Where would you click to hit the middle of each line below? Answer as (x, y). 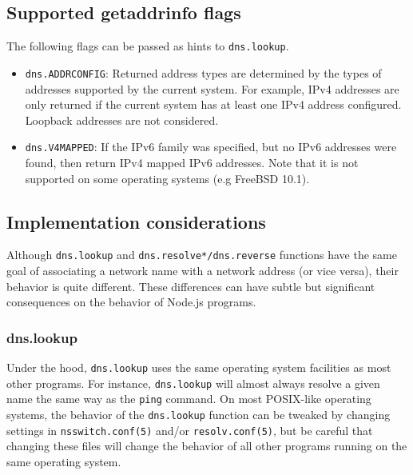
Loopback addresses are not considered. (122, 120)
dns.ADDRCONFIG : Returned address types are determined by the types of (203, 72)
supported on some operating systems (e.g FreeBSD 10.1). (167, 178)
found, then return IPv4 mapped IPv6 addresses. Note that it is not (192, 162)
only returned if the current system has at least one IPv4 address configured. (213, 104)
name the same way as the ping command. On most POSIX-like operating (189, 399)
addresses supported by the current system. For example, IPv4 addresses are (212, 88)
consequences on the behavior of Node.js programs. (131, 302)
